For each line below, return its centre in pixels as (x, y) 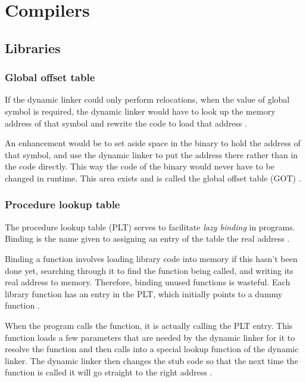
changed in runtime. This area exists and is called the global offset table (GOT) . (153, 178)
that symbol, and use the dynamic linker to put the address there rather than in (152, 154)
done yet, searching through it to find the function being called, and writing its (149, 270)
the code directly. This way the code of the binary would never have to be (140, 166)
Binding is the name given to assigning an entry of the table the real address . (147, 238)
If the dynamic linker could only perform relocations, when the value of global (147, 99)
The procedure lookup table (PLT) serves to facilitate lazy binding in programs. (150, 227)
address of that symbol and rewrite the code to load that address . (126, 123)
